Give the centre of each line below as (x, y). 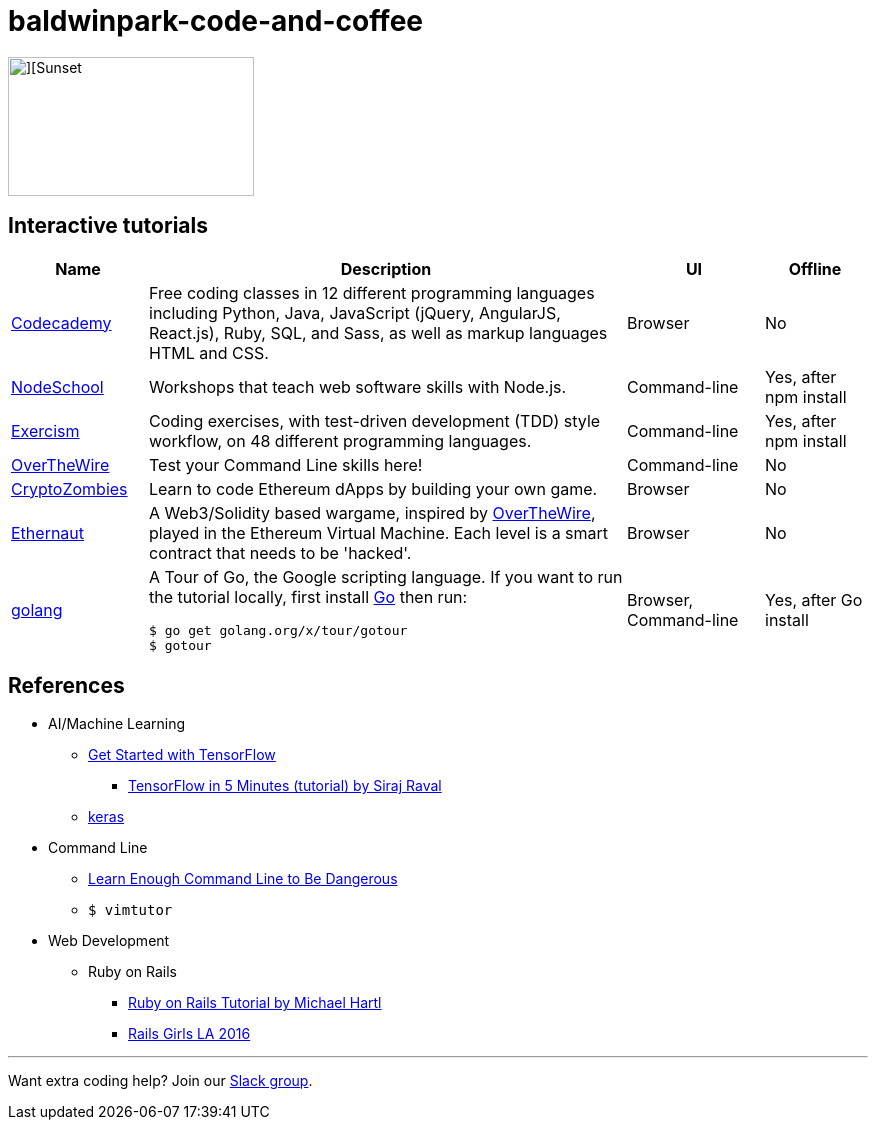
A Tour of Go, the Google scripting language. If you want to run (386, 576)
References (66, 686)
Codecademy (61, 322)
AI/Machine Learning (117, 724)
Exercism (45, 430)
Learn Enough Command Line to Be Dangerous (243, 879)
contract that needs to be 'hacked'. (280, 552)
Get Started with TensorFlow (182, 755)
